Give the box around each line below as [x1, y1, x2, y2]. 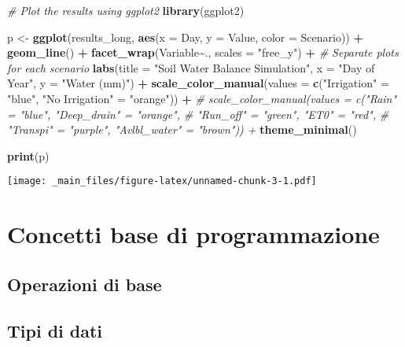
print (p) [7, 147, 50, 164]
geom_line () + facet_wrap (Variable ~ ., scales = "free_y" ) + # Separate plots [7, 44, 399, 61]
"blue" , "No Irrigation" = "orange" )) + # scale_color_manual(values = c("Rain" [7, 90, 397, 106]
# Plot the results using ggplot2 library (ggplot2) [7, 2, 245, 18]
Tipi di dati [7, 318, 103, 342]
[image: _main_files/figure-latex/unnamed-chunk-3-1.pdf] [7, 175, 317, 187]
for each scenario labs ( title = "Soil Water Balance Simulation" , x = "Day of [7, 59, 375, 76]
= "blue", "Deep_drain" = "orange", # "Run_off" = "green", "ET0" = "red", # [7, 105, 389, 122]
